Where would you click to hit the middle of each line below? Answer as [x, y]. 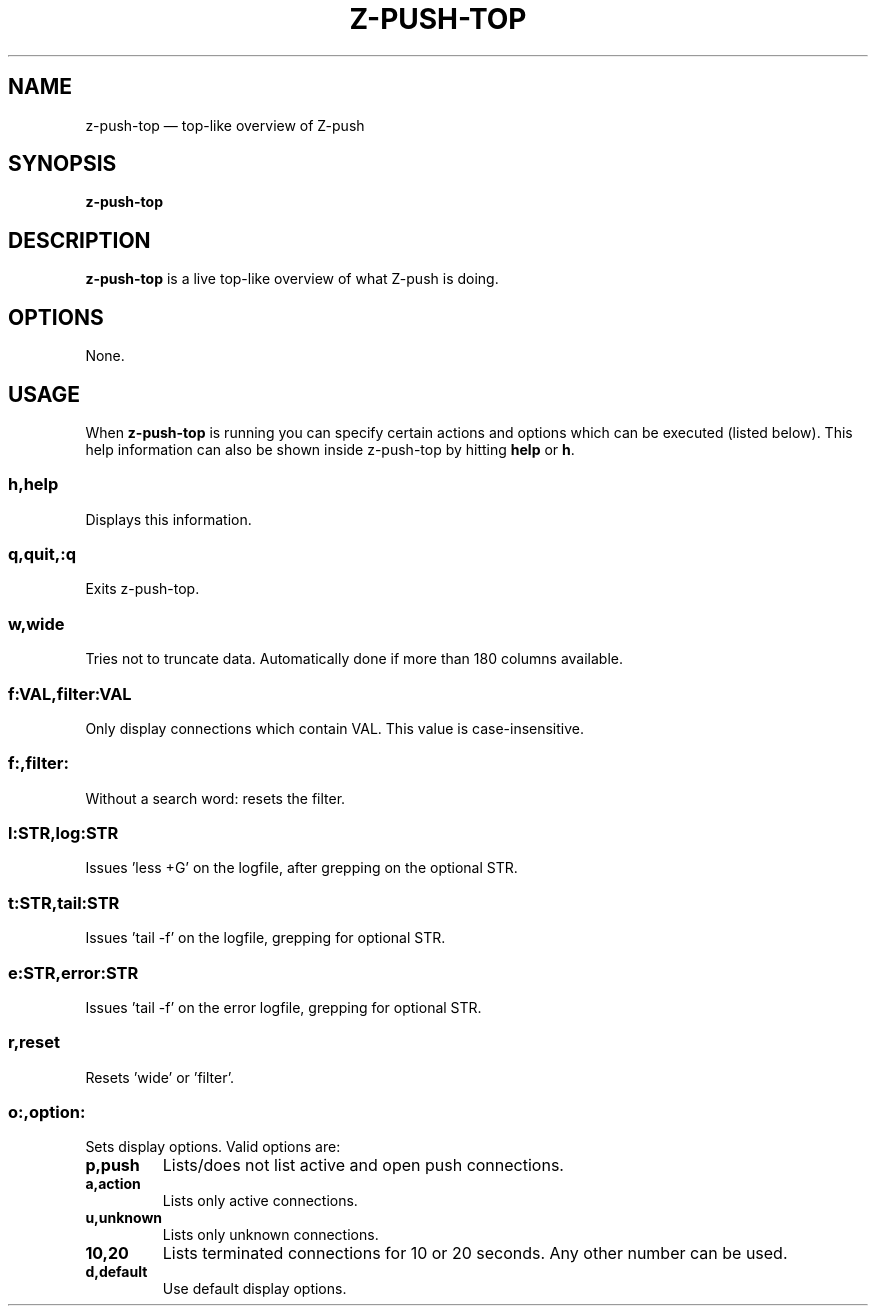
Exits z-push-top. [142, 589]
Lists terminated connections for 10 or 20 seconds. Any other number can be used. [475, 1253]
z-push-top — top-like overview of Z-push [225, 125]
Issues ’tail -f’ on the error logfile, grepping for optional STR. [283, 1007]
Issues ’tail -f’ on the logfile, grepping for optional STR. [265, 938]
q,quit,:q [42, 554]
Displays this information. [168, 519]
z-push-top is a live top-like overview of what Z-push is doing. [292, 279]
